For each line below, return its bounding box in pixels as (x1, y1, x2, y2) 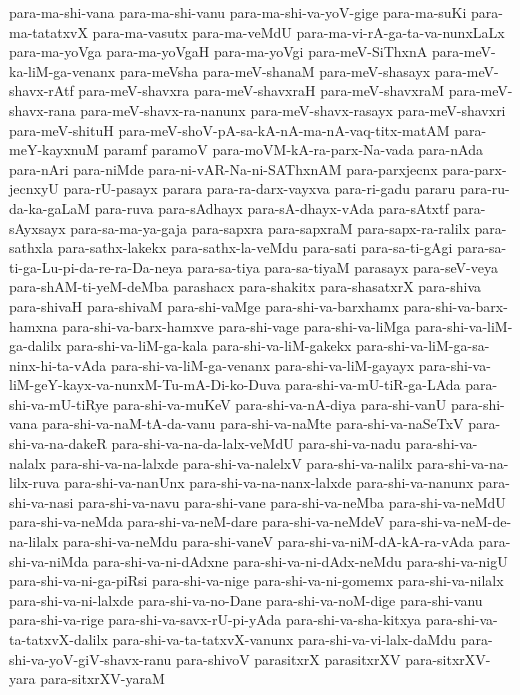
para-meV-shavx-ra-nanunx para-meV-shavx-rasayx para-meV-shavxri (80, 99, 506, 120)
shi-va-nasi (9, 491, 74, 512)
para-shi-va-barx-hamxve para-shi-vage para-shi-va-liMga (62, 315, 411, 336)
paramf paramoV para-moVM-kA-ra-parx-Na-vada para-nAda (103, 139, 483, 160)
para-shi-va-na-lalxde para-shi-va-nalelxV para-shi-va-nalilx (50, 452, 413, 473)
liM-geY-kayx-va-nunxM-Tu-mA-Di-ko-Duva (9, 374, 281, 395)
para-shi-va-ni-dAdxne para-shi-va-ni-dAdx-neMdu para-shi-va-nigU (93, 550, 508, 571)
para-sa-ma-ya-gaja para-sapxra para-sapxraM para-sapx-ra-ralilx (70, 217, 470, 238)
